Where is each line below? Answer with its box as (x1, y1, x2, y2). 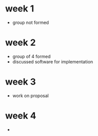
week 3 (5, 76, 36, 88)
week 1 (5, 3, 34, 14)
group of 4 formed (12, 53, 51, 59)
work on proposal (12, 93, 49, 99)
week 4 (5, 110, 36, 121)
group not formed (12, 19, 49, 25)
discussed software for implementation (12, 58, 93, 65)
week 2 (5, 37, 36, 48)
